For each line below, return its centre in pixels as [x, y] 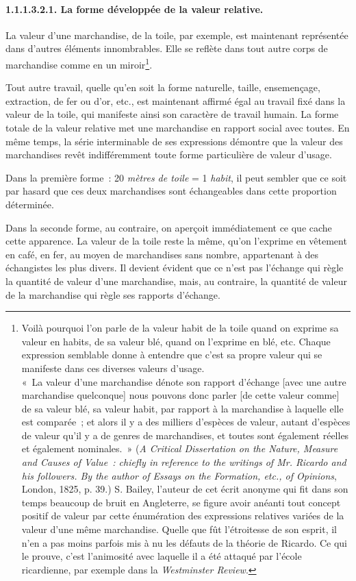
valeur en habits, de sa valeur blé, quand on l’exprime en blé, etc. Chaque [176, 341]
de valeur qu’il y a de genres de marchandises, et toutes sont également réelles [185, 435]
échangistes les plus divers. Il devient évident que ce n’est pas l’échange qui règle [175, 268]
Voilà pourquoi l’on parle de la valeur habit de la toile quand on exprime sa [180, 328]
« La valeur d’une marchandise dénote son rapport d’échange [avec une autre [184, 381]
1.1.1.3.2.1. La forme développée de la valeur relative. [135, 9]
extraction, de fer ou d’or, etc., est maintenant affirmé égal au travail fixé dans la [176, 100]
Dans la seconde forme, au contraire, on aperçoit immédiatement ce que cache [169, 227]
